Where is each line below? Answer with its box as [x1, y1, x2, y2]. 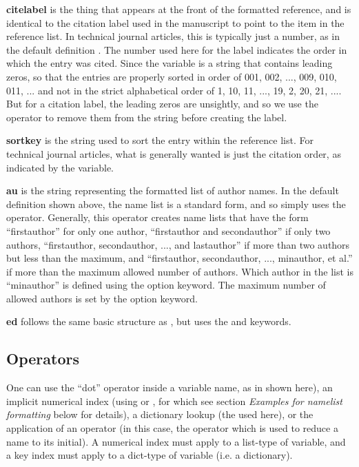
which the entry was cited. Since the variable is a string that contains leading [6, 56, 333, 70]
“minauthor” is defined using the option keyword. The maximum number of [6, 278, 326, 292]
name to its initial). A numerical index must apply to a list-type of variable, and [6, 434, 346, 448]
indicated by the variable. [6, 160, 114, 174]
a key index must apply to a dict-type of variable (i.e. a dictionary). [6, 448, 293, 462]
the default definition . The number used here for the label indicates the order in [6, 42, 347, 56]
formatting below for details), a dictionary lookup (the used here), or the [6, 407, 314, 422]
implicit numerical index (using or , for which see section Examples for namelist [6, 393, 342, 408]
